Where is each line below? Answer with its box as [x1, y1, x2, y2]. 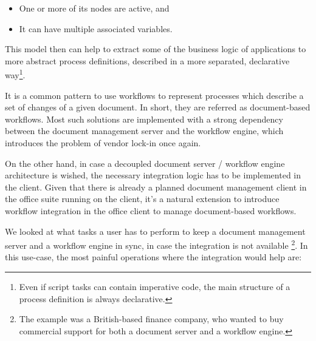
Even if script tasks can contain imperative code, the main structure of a [19, 280, 290, 292]
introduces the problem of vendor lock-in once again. [5, 137, 201, 149]
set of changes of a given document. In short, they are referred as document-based [5, 101, 311, 113]
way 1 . [5, 67, 26, 81]
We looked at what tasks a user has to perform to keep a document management [5, 225, 306, 237]
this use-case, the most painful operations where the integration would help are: [5, 251, 302, 263]
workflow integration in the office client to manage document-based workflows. [5, 204, 297, 217]
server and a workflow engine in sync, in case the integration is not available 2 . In [5, 237, 308, 251]
